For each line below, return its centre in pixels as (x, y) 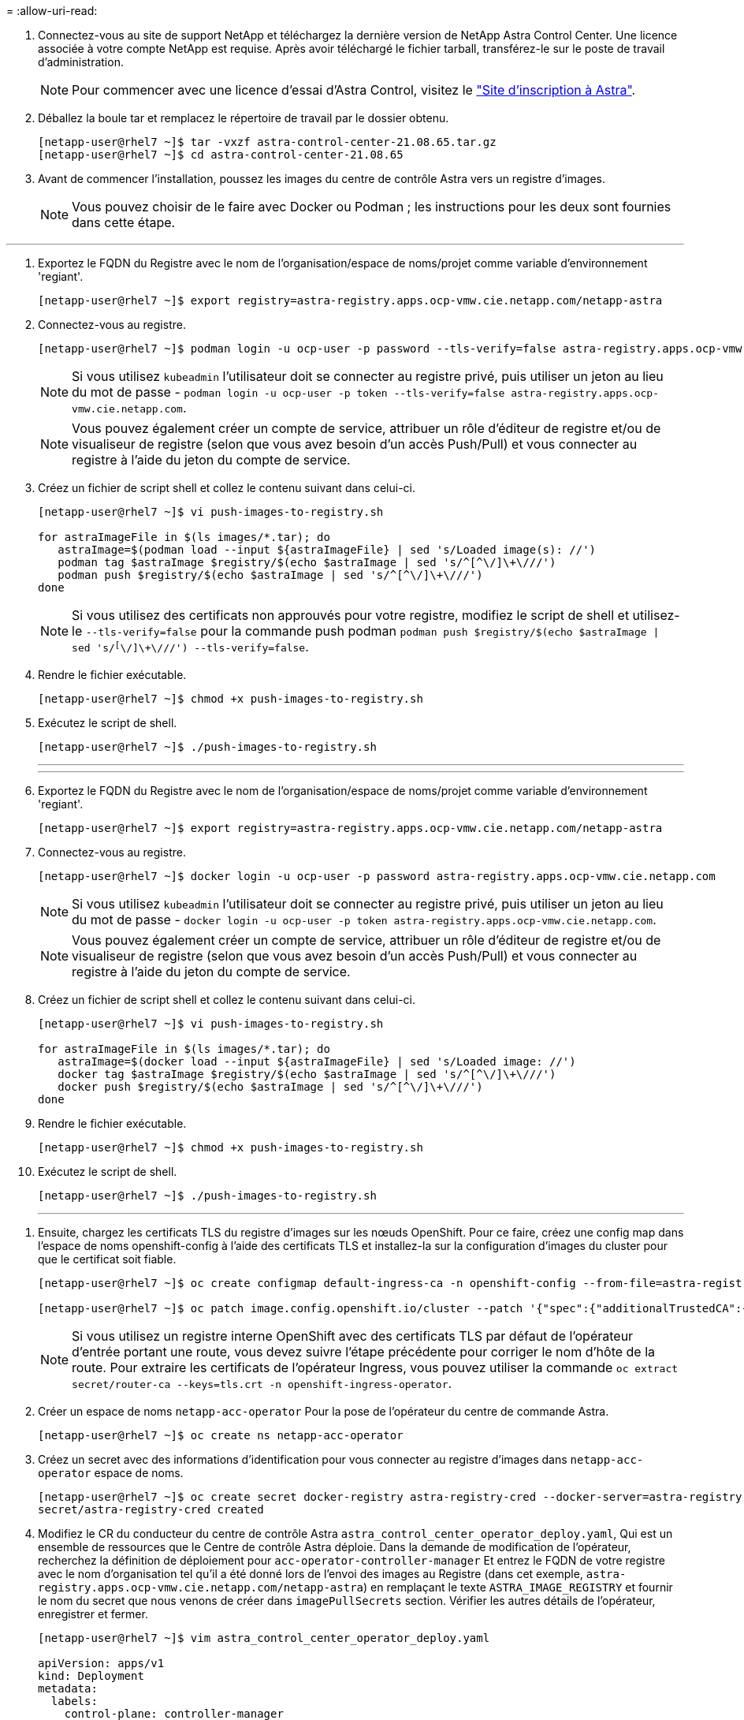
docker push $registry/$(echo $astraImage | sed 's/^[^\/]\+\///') (270, 1087)
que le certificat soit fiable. (107, 1259)
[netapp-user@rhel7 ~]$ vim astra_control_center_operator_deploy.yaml (264, 1638)
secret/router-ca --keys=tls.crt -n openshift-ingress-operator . (262, 1383)
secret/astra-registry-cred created (151, 1509)
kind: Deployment (91, 1676)
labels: (74, 1701)
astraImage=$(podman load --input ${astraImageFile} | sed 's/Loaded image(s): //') (327, 550)
